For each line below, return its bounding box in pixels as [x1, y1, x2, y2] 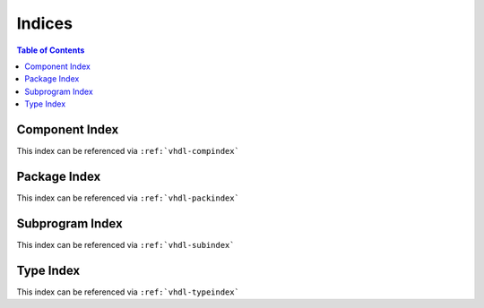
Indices [16, 13, 73, 33]
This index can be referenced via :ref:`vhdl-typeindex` [16, 287, 239, 297]
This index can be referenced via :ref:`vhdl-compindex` [16, 146, 239, 157]
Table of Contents [16, 45, 85, 56]
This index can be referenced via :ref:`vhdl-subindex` [16, 239, 235, 250]
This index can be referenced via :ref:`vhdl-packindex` [16, 192, 239, 203]
